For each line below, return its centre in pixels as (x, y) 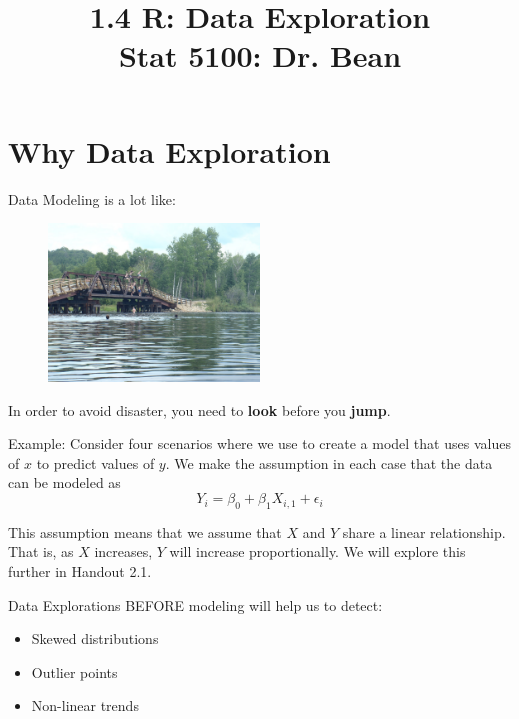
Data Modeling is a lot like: (92, 198)
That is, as (41, 551)
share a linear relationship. (424, 531)
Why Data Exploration (169, 150)
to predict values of (95, 462)
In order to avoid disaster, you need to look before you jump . (199, 409)
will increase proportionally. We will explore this (317, 551)
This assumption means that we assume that (145, 531)
